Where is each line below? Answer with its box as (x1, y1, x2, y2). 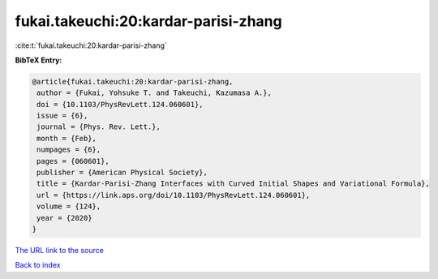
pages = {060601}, (36, 157, 109, 165)
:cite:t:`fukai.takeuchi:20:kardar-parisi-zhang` (15, 41, 168, 50)
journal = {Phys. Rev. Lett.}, (36, 122, 161, 131)
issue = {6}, (36, 111, 88, 121)
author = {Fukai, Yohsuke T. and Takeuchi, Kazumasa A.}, (36, 88, 272, 97)
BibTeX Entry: (15, 55, 62, 65)
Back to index (15, 260, 61, 270)
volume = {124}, (36, 202, 101, 211)
